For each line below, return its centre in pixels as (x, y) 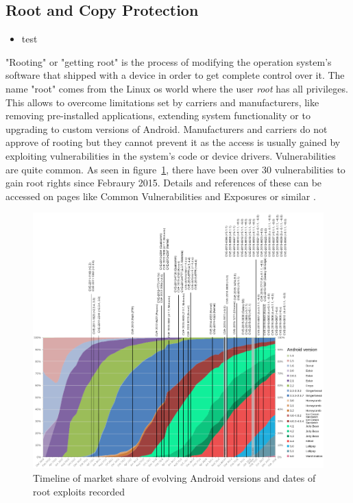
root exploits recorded (79, 491)
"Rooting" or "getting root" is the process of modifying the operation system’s (169, 61)
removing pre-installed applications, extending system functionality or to (158, 115)
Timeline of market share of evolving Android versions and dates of (174, 478)
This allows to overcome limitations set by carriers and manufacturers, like (162, 102)
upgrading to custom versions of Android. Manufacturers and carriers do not (167, 128)
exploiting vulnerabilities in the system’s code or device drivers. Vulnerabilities (171, 155)
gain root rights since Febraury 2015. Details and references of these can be (164, 183)
